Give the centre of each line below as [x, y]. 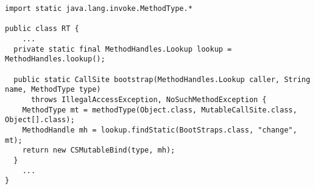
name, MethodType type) [53, 90]
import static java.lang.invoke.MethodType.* [99, 9]
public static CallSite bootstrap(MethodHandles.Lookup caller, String [162, 79]
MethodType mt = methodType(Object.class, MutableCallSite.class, [160, 110]
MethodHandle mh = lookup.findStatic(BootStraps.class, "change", [160, 130]
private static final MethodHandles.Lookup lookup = [123, 49]
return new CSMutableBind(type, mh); [99, 150]
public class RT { [42, 29]
